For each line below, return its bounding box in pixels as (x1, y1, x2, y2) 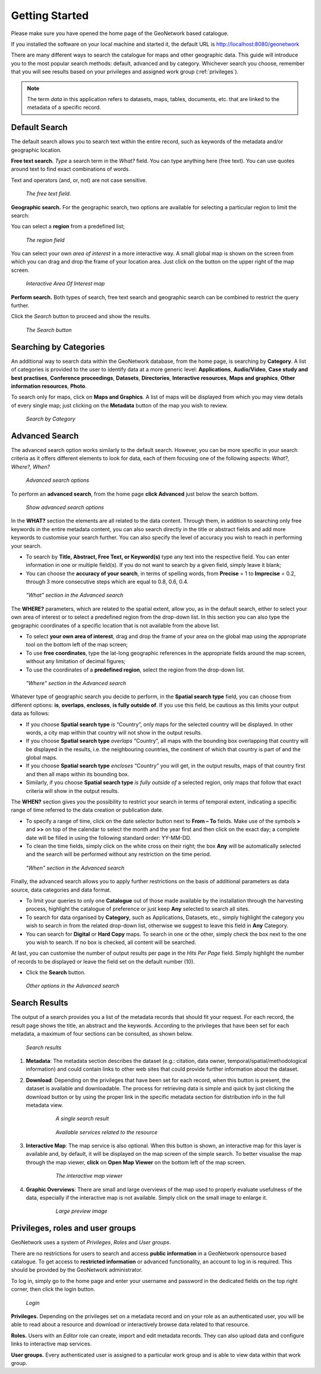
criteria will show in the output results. (26, 787, 119, 794)
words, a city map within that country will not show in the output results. (26, 729, 202, 736)
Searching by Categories (11, 342, 105, 352)
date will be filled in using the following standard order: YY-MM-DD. (26, 834, 191, 841)
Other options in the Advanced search (26, 982, 120, 990)
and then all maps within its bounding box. (26, 770, 130, 777)
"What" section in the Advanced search (26, 592, 124, 599)
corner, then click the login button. (11, 1285, 95, 1293)
